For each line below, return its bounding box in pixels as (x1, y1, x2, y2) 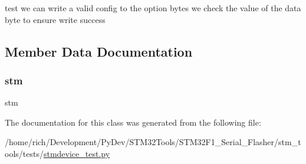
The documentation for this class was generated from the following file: (5, 116, 261, 128)
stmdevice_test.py (43, 147, 110, 159)
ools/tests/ (5, 147, 44, 159)
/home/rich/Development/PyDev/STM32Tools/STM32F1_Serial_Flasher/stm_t (5, 136, 301, 148)
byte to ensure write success (5, 13, 106, 25)
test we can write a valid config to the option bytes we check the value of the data (5, 2, 301, 14)
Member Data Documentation (5, 42, 193, 60)
